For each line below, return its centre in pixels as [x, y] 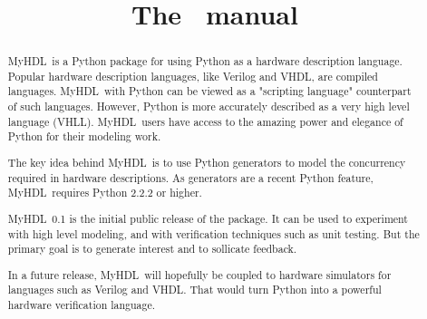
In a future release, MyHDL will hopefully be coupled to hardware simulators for [199, 274]
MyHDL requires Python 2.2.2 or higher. [105, 193]
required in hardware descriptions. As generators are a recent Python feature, [190, 177]
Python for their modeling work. [84, 136]
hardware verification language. [82, 305]
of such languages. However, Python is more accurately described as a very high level [209, 106]
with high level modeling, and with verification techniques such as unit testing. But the [213, 233]
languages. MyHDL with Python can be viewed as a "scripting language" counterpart [209, 91]
